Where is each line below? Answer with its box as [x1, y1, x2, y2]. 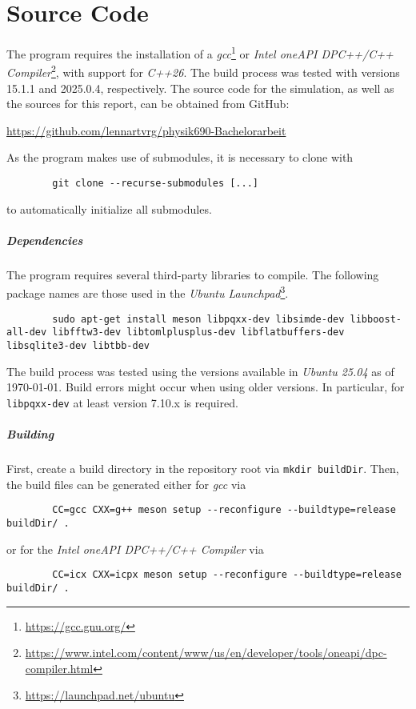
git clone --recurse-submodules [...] [52, 178, 258, 189]
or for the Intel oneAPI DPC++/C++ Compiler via [6, 540, 264, 557]
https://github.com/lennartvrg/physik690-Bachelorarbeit [6, 122, 286, 138]
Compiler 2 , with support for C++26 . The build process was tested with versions [6, 62, 400, 81]
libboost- [350, 313, 402, 325]
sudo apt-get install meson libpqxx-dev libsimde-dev [52, 313, 345, 325]
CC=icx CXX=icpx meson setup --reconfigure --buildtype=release [52, 569, 402, 581]
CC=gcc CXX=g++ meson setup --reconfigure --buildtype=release [52, 504, 396, 516]
